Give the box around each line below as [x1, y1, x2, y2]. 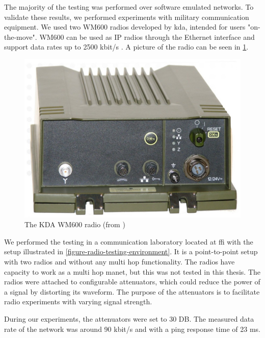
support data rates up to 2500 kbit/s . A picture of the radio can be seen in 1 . [4, 41, 249, 52]
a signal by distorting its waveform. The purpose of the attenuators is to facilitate [4, 286, 260, 297]
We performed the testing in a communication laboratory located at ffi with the [4, 236, 253, 247]
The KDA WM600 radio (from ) [24, 219, 125, 230]
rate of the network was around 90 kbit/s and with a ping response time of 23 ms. [4, 323, 260, 334]
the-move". [4, 31, 37, 42]
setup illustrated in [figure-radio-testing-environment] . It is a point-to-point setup [4, 246, 258, 257]
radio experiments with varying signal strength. [4, 296, 152, 307]
